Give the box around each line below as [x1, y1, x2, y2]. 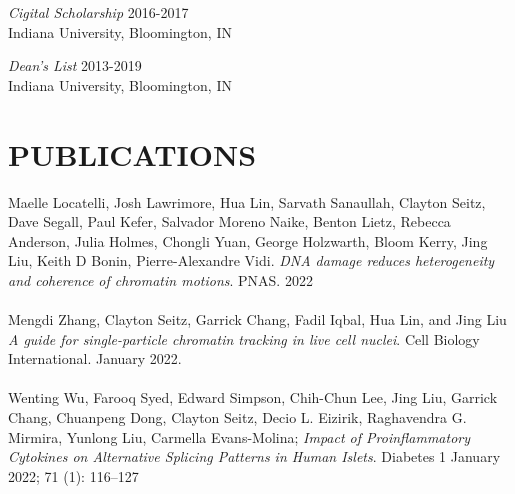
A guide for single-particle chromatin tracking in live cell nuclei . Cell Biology [8, 328, 480, 349]
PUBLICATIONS [8, 133, 257, 174]
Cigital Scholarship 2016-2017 [8, 2, 189, 22]
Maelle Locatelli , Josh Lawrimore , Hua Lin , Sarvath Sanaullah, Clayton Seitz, [8, 191, 486, 212]
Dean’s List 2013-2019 [8, 55, 142, 76]
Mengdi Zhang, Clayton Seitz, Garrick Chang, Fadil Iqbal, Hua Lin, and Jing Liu [8, 309, 507, 330]
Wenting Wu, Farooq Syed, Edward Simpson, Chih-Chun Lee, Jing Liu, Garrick [8, 387, 498, 408]
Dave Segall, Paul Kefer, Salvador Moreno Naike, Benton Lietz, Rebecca [8, 211, 451, 232]
